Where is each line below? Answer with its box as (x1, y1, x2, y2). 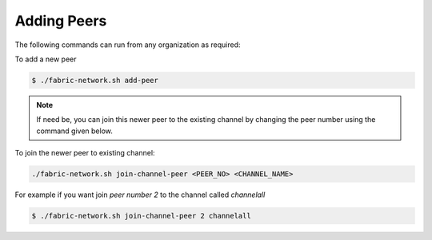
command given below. (36, 126, 114, 136)
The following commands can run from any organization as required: (14, 40, 241, 49)
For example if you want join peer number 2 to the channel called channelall (14, 190, 266, 199)
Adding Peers (14, 12, 107, 30)
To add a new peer (14, 54, 77, 64)
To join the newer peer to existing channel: (14, 148, 155, 158)
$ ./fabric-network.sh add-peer (31, 76, 159, 85)
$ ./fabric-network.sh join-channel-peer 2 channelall (31, 211, 251, 221)
